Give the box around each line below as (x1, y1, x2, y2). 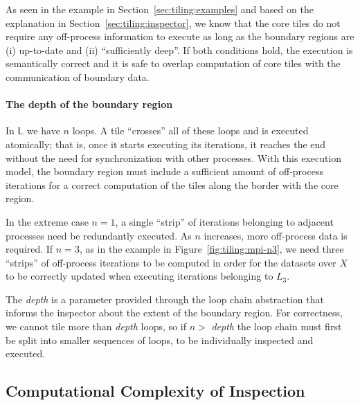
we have (26, 123, 60, 138)
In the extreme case (6, 214, 89, 228)
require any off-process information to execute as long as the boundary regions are (6, 29, 354, 44)
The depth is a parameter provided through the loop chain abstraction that (6, 291, 324, 306)
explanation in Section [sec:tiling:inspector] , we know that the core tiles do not (6, 15, 341, 30)
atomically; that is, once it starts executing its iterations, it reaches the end (6, 136, 326, 151)
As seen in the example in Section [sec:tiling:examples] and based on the (6, 2, 314, 16)
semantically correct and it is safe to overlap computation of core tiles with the (6, 56, 341, 71)
